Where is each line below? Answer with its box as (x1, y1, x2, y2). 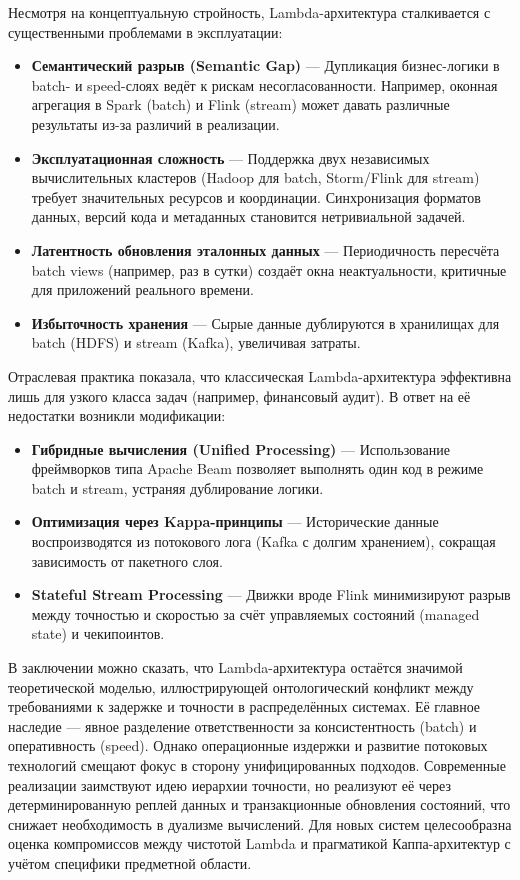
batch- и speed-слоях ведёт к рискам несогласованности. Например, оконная (31, 74, 498, 95)
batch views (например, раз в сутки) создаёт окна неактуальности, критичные (31, 259, 507, 280)
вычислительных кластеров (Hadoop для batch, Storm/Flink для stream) (31, 167, 480, 188)
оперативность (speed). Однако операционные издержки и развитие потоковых (8, 735, 488, 756)
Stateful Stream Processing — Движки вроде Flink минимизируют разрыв (31, 584, 511, 605)
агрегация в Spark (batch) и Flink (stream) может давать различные (31, 94, 450, 115)
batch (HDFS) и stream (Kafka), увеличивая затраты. (31, 332, 361, 353)
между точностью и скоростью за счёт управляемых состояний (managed (31, 603, 480, 624)
